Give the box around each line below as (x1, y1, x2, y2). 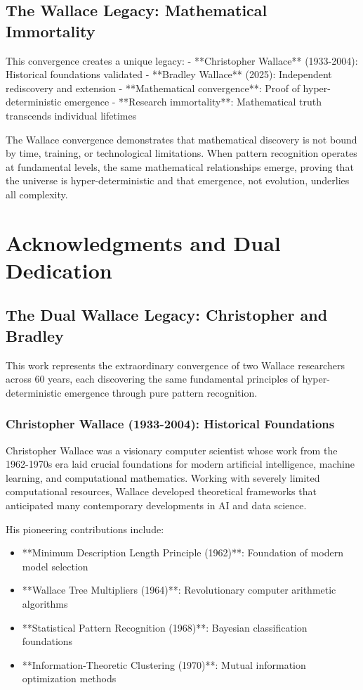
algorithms (22, 596, 68, 611)
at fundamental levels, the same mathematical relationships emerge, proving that (6, 159, 354, 174)
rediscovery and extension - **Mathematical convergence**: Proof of (6, 80, 300, 95)
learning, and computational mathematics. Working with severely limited (6, 470, 320, 485)
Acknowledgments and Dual (6, 228, 281, 257)
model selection (22, 558, 88, 573)
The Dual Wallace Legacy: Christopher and (6, 304, 328, 326)
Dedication (6, 255, 112, 284)
